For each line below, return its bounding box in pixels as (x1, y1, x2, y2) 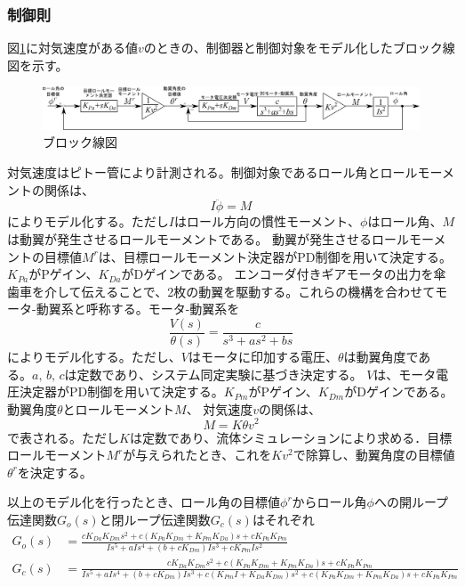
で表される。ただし (7, 428, 119, 446)
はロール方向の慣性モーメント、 (173, 212, 361, 231)
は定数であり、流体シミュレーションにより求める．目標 (129, 428, 453, 446)
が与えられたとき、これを (123, 445, 272, 464)
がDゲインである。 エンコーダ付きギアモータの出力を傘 (121, 265, 446, 283)
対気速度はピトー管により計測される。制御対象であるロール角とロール (7, 163, 418, 182)
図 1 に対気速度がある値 (7, 38, 138, 57)
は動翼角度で (343, 347, 419, 366)
